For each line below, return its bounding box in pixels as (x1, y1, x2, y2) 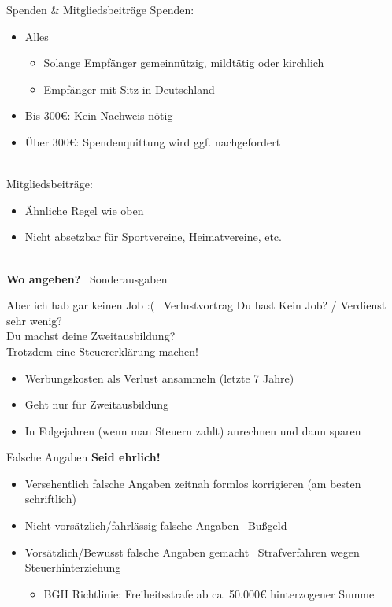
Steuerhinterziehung (24, 559, 121, 576)
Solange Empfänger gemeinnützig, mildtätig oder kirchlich (43, 54, 324, 71)
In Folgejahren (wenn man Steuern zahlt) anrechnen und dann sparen (24, 422, 361, 439)
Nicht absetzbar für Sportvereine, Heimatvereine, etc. (24, 228, 282, 245)
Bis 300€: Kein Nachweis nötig (24, 107, 173, 124)
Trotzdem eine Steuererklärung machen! (6, 342, 198, 359)
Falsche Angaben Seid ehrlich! (6, 449, 161, 465)
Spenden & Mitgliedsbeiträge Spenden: (6, 2, 194, 17)
